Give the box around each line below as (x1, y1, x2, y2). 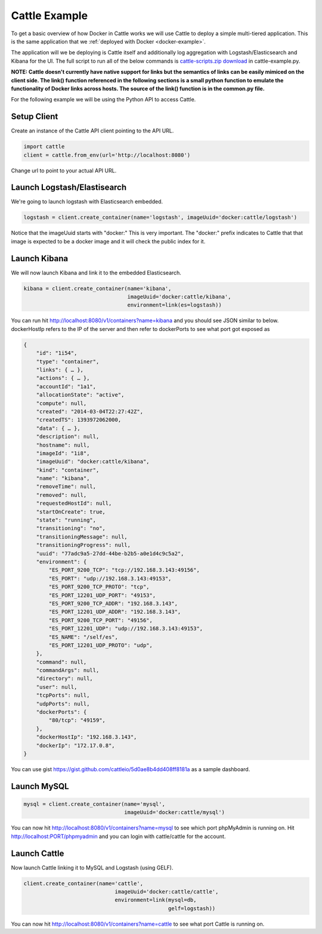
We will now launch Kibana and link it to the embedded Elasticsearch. (11, 269, 182, 276)
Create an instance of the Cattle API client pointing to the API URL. (11, 127, 174, 134)
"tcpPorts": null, (36, 692, 90, 699)
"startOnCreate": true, (36, 508, 106, 515)
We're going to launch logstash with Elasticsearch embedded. (11, 198, 163, 205)
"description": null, (36, 433, 100, 440)
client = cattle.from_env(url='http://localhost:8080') (23, 151, 191, 158)
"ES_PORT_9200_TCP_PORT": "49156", (48, 617, 153, 623)
